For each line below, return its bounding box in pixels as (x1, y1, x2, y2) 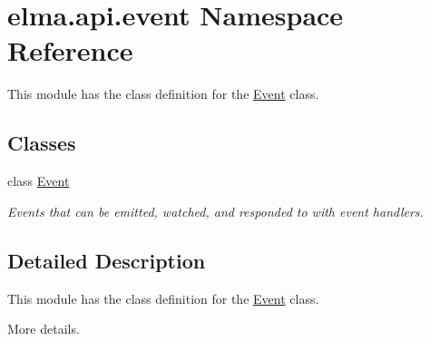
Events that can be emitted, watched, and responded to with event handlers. (7, 201, 424, 220)
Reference (7, 32, 133, 69)
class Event (7, 171, 70, 190)
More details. (7, 319, 80, 338)
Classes (7, 129, 76, 157)
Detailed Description (7, 246, 206, 274)
